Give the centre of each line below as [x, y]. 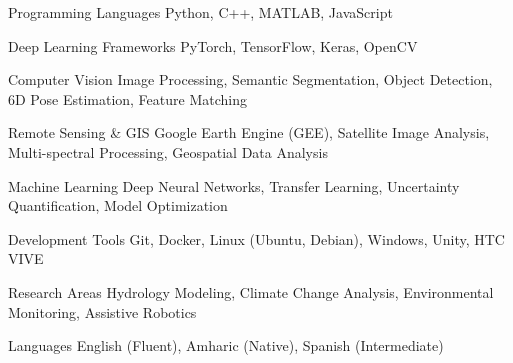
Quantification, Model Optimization [118, 205]
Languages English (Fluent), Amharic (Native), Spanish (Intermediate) [226, 345]
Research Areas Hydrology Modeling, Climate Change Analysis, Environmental [251, 291]
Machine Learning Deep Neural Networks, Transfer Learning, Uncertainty [234, 185]
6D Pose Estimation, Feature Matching [127, 98]
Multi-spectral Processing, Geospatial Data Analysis [168, 151]
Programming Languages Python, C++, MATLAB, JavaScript [200, 12]
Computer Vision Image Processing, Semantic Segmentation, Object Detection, [250, 79]
